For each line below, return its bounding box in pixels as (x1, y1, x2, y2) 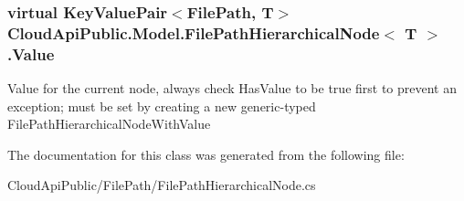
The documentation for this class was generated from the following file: (7, 144, 405, 164)
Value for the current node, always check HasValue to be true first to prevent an (7, 79, 457, 98)
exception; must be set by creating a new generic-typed (7, 96, 316, 115)
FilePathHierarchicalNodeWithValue (7, 114, 211, 133)
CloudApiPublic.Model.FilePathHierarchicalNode (7, 21, 380, 44)
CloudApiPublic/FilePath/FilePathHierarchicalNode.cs (7, 175, 316, 195)
